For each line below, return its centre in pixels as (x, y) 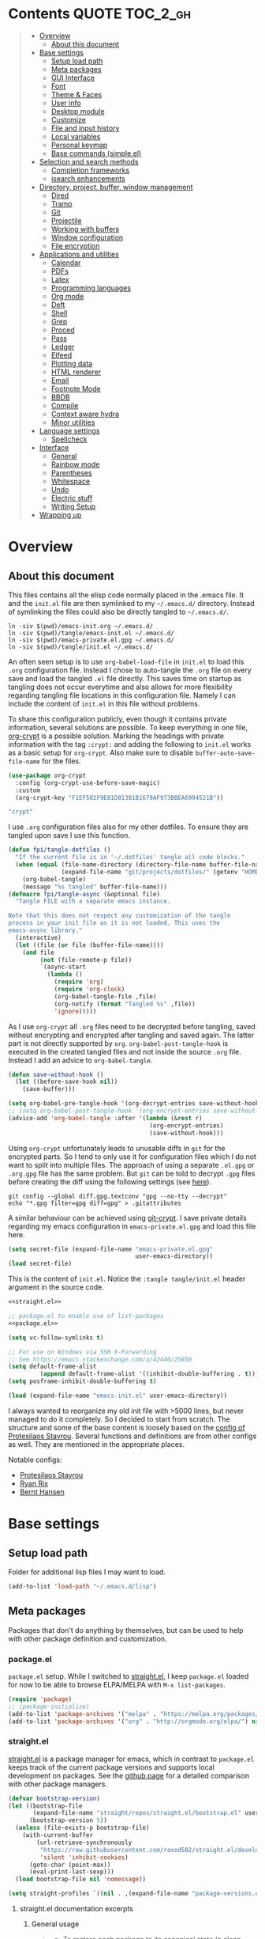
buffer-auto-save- (225, 753)
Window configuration (87, 237)
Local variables (76, 136)
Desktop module (78, 111)
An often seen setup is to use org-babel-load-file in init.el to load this (126, 661)
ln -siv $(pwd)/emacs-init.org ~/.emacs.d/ (81, 626)
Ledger (63, 347)
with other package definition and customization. (88, 1638)
